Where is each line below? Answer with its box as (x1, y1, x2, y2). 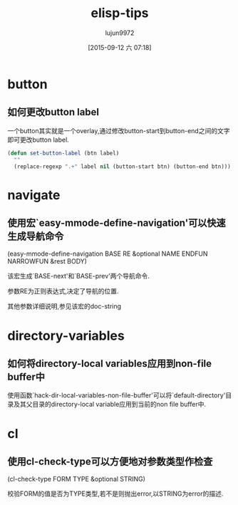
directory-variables (7, 328, 125, 343)
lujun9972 (105, 28, 135, 37)
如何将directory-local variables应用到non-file (7, 358, 212, 370)
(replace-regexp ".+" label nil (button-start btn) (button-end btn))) (14, 162, 232, 170)
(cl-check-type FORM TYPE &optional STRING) (7, 475, 146, 484)
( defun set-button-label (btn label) (7, 150, 120, 157)
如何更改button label (7, 106, 100, 118)
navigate (7, 187, 61, 203)
